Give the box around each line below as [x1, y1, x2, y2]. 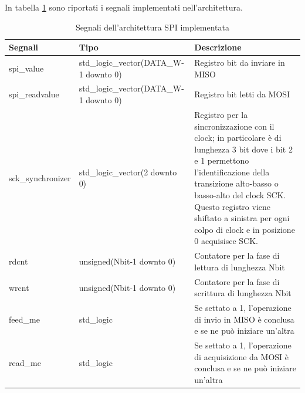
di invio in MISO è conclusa [194, 313, 294, 325]
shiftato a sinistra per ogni [194, 212, 290, 224]
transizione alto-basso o [194, 177, 279, 189]
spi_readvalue [9, 88, 59, 100]
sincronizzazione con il [194, 120, 274, 132]
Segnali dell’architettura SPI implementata [75, 21, 230, 33]
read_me [9, 356, 41, 368]
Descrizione [194, 41, 242, 53]
